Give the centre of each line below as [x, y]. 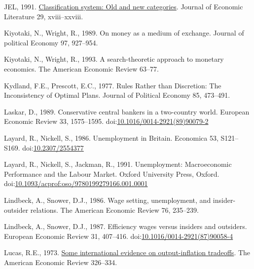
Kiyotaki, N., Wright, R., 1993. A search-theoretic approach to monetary [114, 59]
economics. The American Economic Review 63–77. [81, 68]
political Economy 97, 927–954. [51, 42]
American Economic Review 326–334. [61, 262]
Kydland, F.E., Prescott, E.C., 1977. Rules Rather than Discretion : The [113, 85]
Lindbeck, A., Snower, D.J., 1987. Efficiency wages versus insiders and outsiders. [126, 226]
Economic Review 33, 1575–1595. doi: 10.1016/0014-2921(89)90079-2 [106, 121]
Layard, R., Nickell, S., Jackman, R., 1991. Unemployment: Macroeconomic [118, 164]
